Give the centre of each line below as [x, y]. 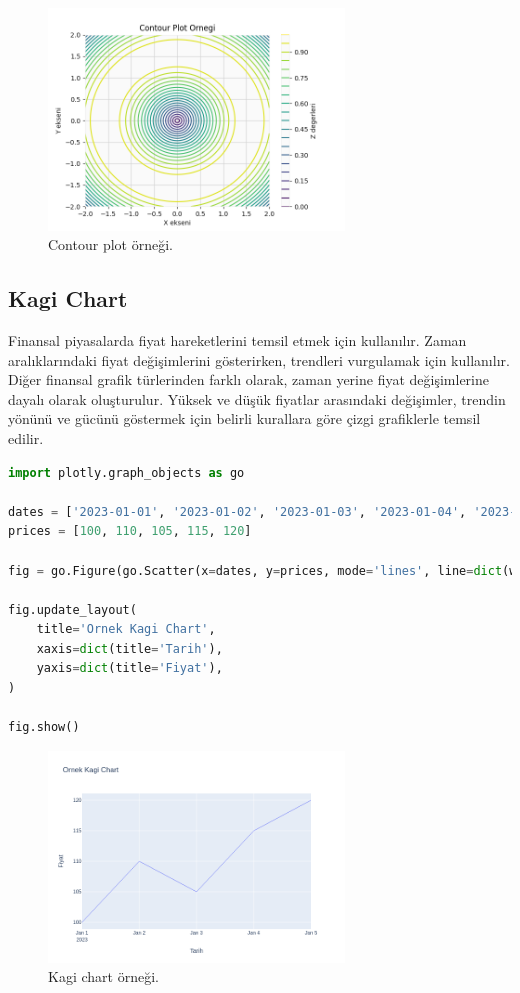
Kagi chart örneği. [103, 976]
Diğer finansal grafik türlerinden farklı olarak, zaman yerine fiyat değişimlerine [248, 379]
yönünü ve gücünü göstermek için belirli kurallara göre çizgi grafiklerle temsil [244, 418]
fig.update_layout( [72, 609]
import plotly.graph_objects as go [126, 472]
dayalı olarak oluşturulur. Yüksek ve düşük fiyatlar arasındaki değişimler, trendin [257, 398]
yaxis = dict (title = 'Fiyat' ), [129, 668]
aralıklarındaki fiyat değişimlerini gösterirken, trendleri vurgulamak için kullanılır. [259, 359]
